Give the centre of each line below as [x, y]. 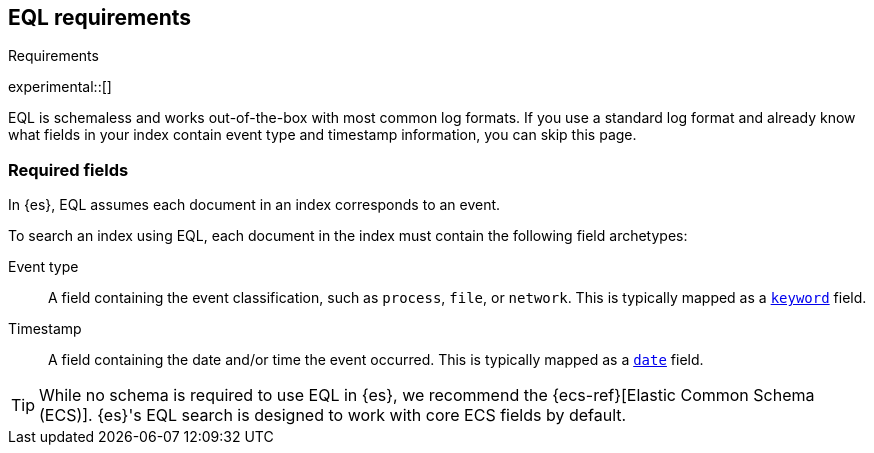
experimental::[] [60, 87]
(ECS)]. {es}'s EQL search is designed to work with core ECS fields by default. [333, 415]
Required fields [68, 169]
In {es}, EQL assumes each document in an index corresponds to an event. [254, 205]
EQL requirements [100, 17]
